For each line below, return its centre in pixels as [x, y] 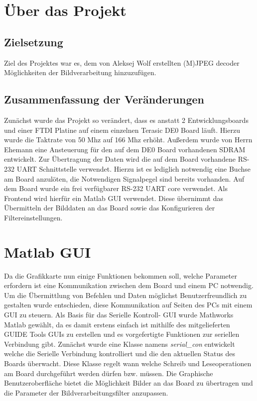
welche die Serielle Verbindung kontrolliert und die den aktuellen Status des [120, 353]
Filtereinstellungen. [33, 217]
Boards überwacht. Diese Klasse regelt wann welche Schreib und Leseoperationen [128, 363]
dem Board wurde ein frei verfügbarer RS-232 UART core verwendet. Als [116, 188]
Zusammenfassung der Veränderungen [104, 99]
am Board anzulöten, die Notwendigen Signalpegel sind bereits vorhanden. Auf [124, 178]
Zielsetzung [34, 42]
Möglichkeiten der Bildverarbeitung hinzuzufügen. [80, 72]
